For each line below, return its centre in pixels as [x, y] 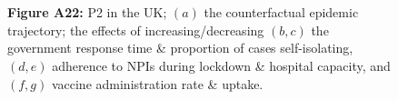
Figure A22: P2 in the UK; [87, 12]
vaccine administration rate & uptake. [157, 83]
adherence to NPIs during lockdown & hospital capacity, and [221, 65]
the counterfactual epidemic [281, 12]
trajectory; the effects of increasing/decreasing [136, 30]
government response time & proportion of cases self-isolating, [180, 48]
